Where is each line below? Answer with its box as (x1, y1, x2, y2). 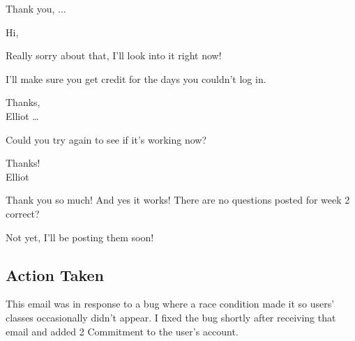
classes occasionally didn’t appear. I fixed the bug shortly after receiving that (6, 310, 336, 324)
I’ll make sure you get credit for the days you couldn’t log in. (6, 71, 266, 86)
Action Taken (6, 264, 105, 285)
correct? (6, 206, 40, 220)
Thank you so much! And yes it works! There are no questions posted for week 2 (6, 192, 350, 207)
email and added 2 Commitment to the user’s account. (6, 324, 239, 338)
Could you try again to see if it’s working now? (6, 132, 207, 146)
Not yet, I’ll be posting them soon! (6, 229, 154, 244)
